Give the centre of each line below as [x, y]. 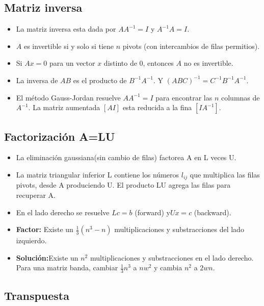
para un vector [72, 63]
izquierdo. [31, 240]
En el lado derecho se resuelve [63, 212]
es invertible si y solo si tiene [69, 46]
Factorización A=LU [60, 136]
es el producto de [100, 80]
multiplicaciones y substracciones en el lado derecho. [172, 257]
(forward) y [152, 212]
